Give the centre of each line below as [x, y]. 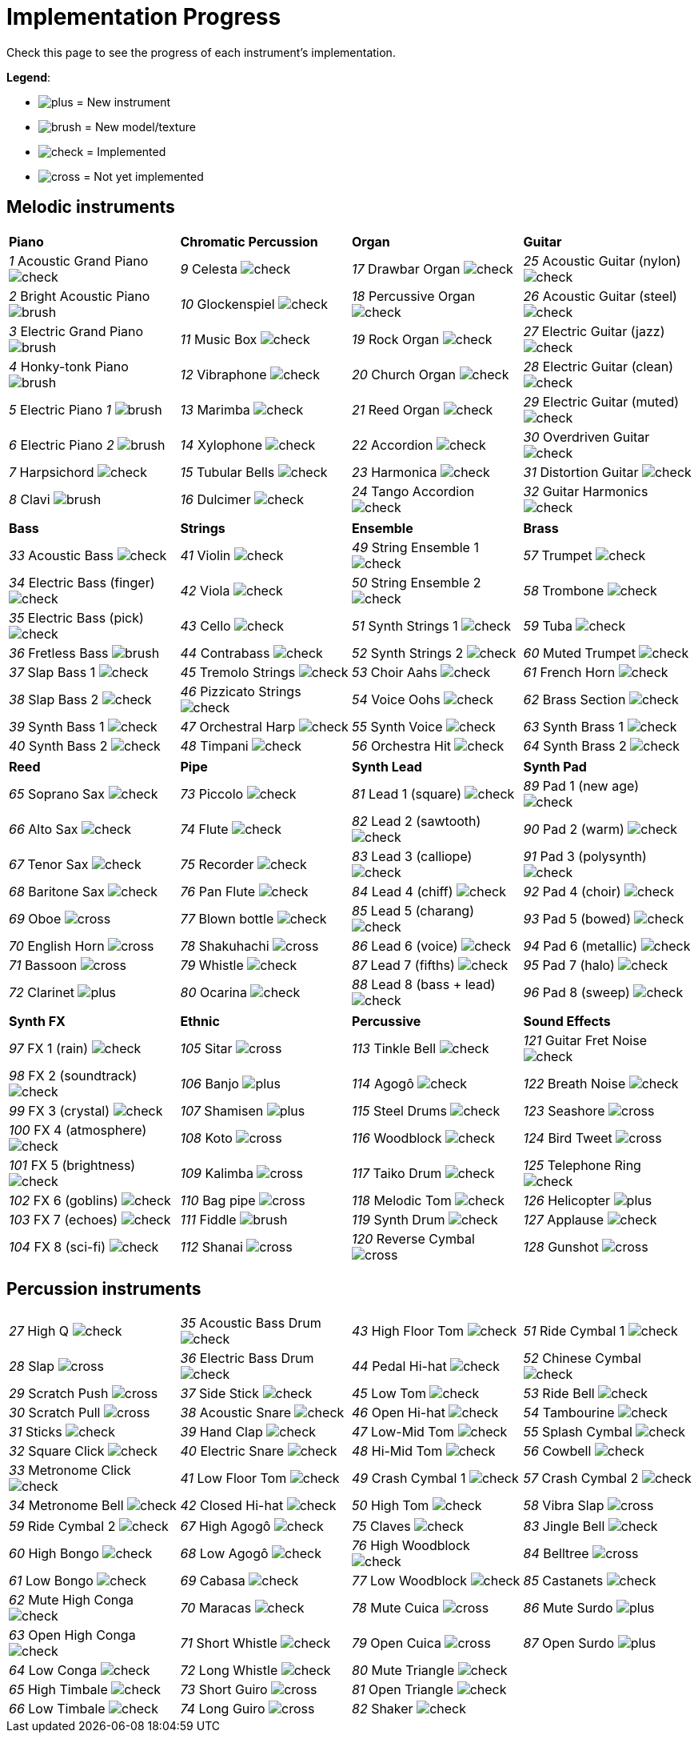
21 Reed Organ [396, 409]
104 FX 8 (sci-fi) [57, 1246]
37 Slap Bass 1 [52, 672]
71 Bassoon [43, 965]
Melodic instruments [91, 207]
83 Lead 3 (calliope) [412, 856]
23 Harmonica [395, 472]
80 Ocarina [213, 992]
